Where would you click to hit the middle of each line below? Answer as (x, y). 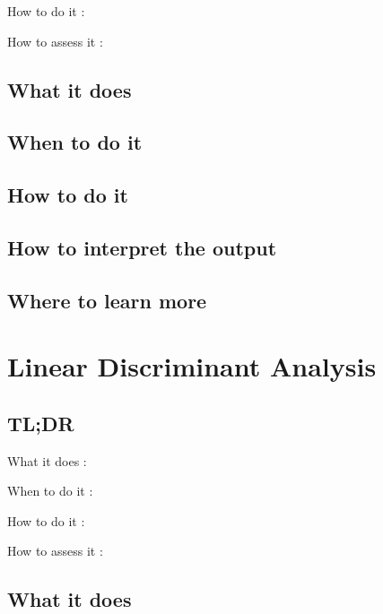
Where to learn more (107, 300)
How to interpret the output (142, 247)
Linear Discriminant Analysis (192, 366)
